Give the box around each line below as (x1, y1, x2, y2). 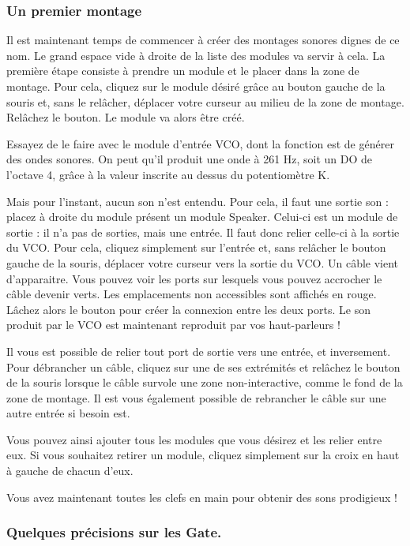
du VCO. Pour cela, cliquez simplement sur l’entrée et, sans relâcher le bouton (6, 239, 386, 256)
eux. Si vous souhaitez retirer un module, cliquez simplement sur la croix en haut (6, 447, 400, 463)
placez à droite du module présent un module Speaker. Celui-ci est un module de (6, 208, 398, 225)
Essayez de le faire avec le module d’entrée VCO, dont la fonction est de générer (6, 135, 394, 151)
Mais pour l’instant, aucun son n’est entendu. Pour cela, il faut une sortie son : (6, 193, 389, 209)
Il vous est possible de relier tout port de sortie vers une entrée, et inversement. (6, 342, 391, 359)
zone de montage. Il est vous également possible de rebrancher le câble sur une (6, 389, 386, 406)
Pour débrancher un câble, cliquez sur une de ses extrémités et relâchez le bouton (6, 358, 401, 375)
